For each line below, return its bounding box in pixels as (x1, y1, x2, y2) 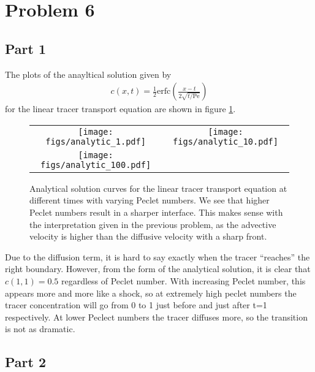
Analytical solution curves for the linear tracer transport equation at (29, 181, 287, 194)
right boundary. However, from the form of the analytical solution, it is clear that (5, 262, 311, 275)
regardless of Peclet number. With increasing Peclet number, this (61, 274, 306, 287)
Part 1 (5, 39, 47, 58)
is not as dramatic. (5, 322, 75, 335)
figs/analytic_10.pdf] (173, 136, 278, 146)
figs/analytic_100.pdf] (40, 159, 151, 170)
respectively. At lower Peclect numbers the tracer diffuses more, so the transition (5, 310, 308, 323)
